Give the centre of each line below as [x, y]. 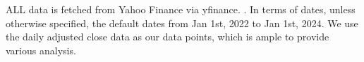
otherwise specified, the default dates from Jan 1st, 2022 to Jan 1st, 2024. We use [182, 23]
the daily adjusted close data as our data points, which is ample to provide [168, 37]
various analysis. [41, 50]
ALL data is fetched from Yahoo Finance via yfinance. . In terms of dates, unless [181, 9]
